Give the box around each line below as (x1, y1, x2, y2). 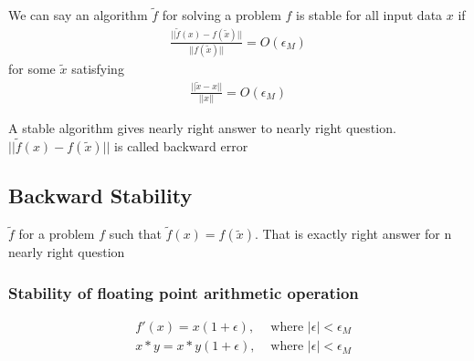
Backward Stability (8, 181, 193, 210)
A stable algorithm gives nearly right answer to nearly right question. (8, 118, 396, 137)
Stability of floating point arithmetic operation (8, 281, 359, 304)
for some (8, 59, 56, 78)
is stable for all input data (296, 5, 443, 25)
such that (109, 224, 162, 243)
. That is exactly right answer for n (254, 224, 452, 243)
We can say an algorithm (8, 5, 148, 25)
